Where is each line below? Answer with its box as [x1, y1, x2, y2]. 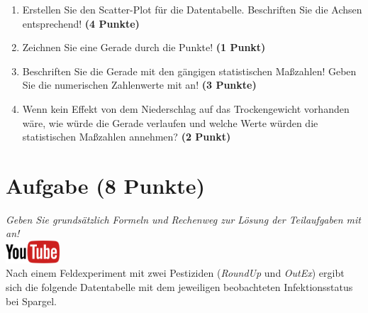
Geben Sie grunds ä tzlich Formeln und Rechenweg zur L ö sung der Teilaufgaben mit [6, 212, 361, 226]
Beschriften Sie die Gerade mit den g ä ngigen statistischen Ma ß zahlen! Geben [22, 63, 357, 78]
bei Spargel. [6, 293, 57, 308]
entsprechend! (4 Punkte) [22, 16, 140, 31]
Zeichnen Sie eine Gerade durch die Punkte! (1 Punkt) [22, 40, 266, 55]
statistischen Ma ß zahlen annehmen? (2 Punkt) [22, 129, 231, 144]
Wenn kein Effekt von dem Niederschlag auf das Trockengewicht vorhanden [22, 101, 350, 116]
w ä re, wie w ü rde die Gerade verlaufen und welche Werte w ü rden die [22, 115, 318, 130]
